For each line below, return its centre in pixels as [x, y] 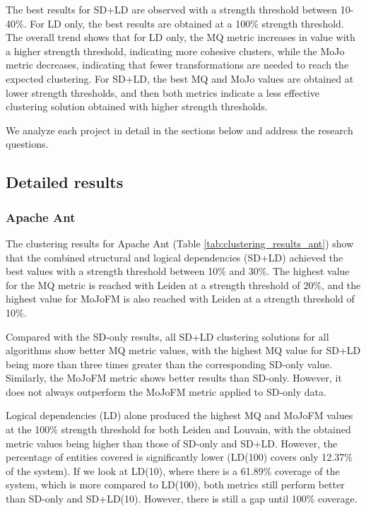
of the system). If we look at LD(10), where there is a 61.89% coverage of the [173, 470]
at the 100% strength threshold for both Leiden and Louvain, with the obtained [178, 429]
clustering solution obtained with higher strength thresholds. [137, 106]
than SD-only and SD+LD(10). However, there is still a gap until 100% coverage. [182, 499]
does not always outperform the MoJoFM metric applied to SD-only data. [166, 391]
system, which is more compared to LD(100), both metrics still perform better [175, 484]
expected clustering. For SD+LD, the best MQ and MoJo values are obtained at [180, 78]
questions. [27, 144]
